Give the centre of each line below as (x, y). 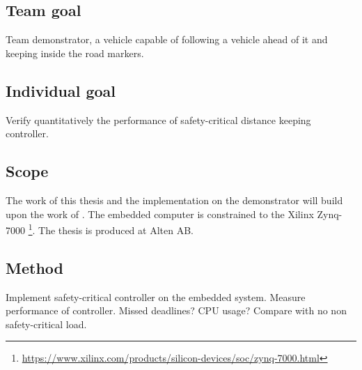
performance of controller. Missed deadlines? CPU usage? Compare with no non (176, 310)
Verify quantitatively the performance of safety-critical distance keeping (158, 120)
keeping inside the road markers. (75, 53)
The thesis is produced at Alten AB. (116, 230)
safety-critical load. (46, 324)
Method (34, 267)
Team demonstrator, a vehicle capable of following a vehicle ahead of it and (167, 39)
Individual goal (61, 90)
